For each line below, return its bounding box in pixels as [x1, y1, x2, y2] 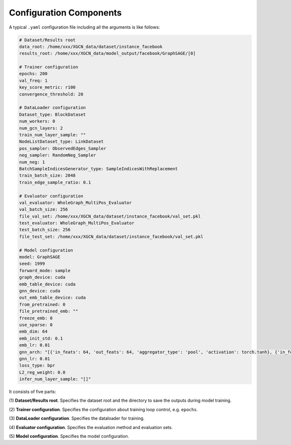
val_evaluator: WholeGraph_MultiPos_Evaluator [19, 200, 132, 206]
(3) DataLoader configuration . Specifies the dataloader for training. [9, 415, 145, 421]
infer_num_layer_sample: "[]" [19, 376, 91, 382]
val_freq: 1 [19, 78, 48, 83]
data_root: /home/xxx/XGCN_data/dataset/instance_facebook [19, 44, 162, 49]
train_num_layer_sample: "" [19, 132, 86, 138]
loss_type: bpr [19, 363, 55, 368]
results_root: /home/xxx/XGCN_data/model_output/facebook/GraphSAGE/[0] [19, 51, 196, 56]
